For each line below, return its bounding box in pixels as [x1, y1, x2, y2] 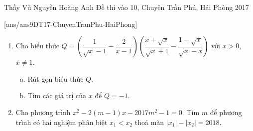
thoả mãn [134, 117, 164, 127]
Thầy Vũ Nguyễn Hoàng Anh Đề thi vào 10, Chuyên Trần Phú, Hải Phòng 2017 [4, 2, 249, 12]
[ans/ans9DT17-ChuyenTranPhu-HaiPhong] [4, 18, 137, 29]
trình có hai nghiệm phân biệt [15, 117, 108, 127]
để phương [210, 107, 242, 117]
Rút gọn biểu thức [27, 73, 84, 84]
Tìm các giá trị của [27, 90, 87, 101]
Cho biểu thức [15, 40, 59, 51]
